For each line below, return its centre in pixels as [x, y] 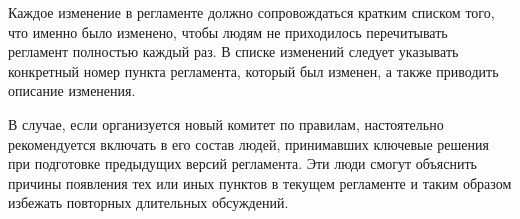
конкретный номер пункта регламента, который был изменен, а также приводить [253, 70]
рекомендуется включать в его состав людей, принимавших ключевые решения [248, 143]
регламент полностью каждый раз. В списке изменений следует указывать [233, 51]
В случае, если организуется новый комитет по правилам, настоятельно [226, 123]
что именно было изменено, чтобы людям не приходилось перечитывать [228, 31]
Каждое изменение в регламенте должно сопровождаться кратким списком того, [251, 12]
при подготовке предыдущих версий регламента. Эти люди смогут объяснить [242, 163]
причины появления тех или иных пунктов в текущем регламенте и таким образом [260, 182]
